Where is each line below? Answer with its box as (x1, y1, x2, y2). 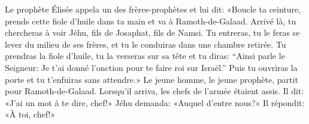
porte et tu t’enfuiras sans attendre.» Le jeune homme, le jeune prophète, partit (5, 73, 298, 85)
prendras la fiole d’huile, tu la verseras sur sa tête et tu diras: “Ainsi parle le (5, 49, 285, 62)
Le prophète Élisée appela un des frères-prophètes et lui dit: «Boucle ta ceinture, (5, 3, 301, 15)
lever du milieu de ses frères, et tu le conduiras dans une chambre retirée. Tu (5, 38, 286, 50)
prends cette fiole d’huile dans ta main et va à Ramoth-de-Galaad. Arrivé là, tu (5, 14, 296, 27)
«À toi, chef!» (5, 108, 56, 120)
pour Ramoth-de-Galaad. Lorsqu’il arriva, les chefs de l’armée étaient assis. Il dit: (5, 85, 304, 97)
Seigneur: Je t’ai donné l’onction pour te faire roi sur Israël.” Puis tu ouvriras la (5, 61, 298, 73)
